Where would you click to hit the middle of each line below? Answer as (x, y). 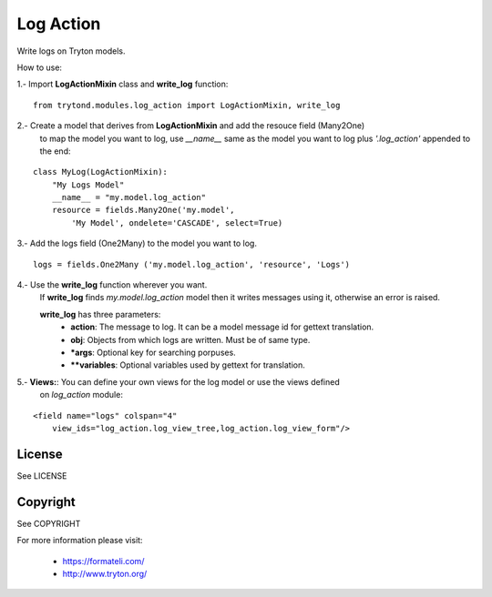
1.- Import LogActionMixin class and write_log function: (123, 84)
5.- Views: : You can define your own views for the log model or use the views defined (179, 381)
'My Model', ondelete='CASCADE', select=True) (177, 223)
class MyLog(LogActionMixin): (101, 172)
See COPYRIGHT (49, 523)
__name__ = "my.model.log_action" (129, 197)
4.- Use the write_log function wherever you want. (112, 285)
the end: (55, 151)
